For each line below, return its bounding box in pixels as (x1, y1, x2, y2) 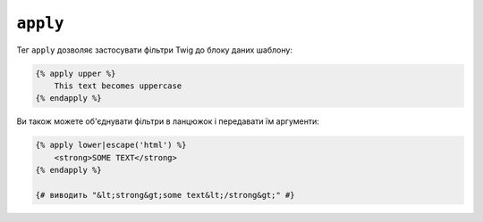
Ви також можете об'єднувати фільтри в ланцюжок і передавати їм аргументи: (16, 116, 319, 127)
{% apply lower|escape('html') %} (35, 140, 187, 151)
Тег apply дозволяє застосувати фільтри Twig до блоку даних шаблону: (16, 45, 292, 55)
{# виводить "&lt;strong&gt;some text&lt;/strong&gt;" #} (35, 190, 295, 200)
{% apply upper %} (35, 68, 116, 78)
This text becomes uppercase (54, 80, 182, 91)
